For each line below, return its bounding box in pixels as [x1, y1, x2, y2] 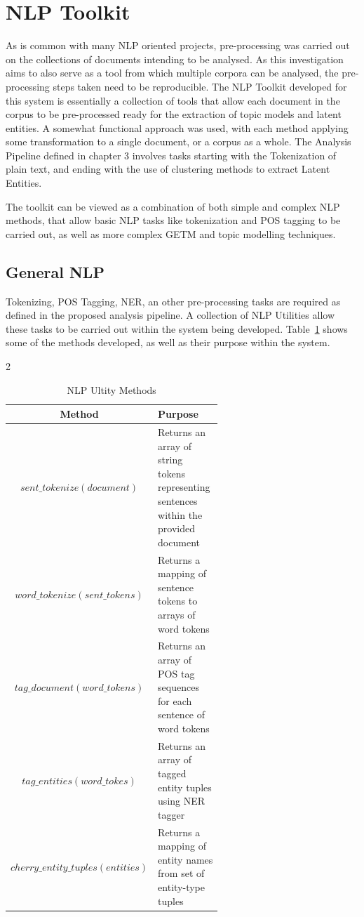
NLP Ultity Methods [67, 382, 156, 397]
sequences [158, 680, 199, 694]
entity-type [158, 880, 205, 895]
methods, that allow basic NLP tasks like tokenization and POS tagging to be [6, 213, 341, 227]
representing [158, 480, 210, 494]
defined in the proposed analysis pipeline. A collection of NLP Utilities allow [6, 308, 335, 322]
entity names [158, 852, 213, 866]
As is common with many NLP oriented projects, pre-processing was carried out [6, 38, 350, 53]
